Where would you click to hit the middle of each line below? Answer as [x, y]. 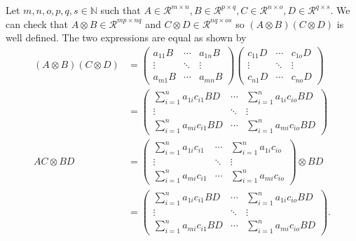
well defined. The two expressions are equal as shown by [126, 37]
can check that [37, 23]
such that [121, 10]
